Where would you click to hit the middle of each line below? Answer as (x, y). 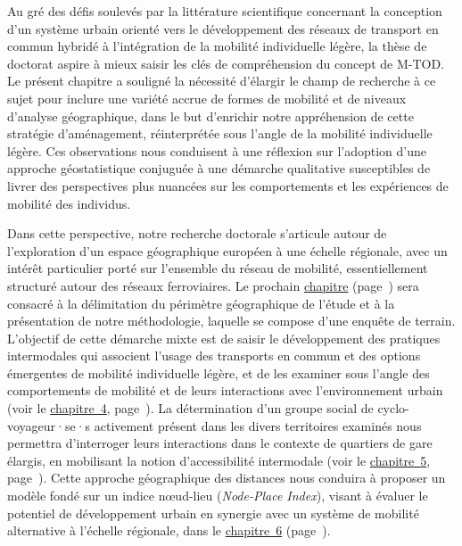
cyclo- (393, 408)
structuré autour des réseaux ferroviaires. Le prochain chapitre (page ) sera (213, 285)
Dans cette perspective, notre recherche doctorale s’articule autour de (197, 233)
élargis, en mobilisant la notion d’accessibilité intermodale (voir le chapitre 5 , (219, 460)
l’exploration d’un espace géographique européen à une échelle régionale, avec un (227, 250)
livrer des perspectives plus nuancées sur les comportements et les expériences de (228, 185)
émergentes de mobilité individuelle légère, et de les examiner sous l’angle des (219, 372)
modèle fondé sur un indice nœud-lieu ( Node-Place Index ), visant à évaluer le (218, 496)
